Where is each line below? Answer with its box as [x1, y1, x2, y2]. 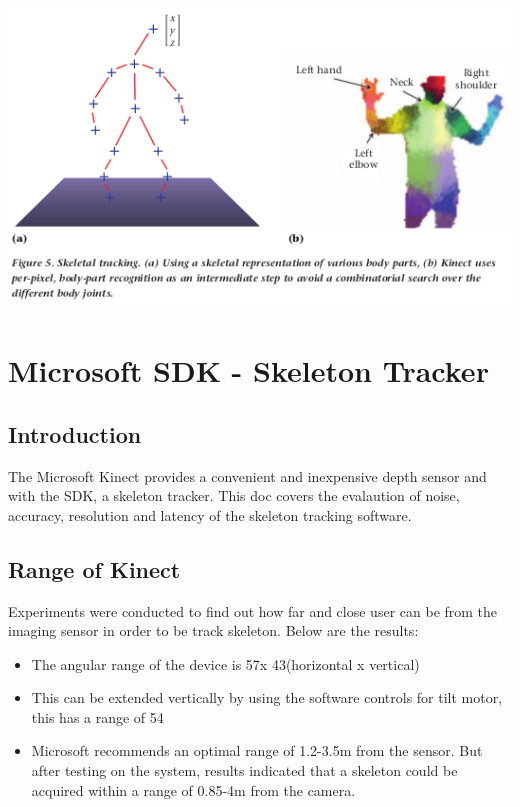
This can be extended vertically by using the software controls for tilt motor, [31, 687, 503, 708]
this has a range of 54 [31, 706, 164, 727]
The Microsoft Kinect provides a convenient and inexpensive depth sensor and [8, 465, 487, 486]
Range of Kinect [8, 553, 181, 584]
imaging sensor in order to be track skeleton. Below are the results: [8, 620, 419, 641]
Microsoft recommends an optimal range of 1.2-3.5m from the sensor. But [31, 740, 483, 761]
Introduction [8, 418, 142, 449]
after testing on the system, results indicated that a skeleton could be [31, 760, 458, 781]
